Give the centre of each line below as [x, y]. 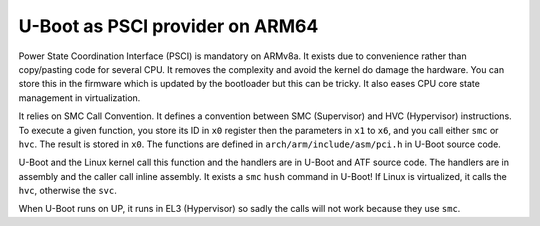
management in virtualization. [79, 97]
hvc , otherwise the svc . [67, 191]
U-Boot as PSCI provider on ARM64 [168, 26]
